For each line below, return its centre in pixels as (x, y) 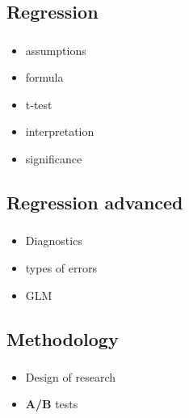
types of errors (61, 267)
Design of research (71, 376)
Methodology (63, 338)
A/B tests (52, 404)
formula (44, 77)
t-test (39, 104)
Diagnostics (54, 241)
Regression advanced (95, 203)
